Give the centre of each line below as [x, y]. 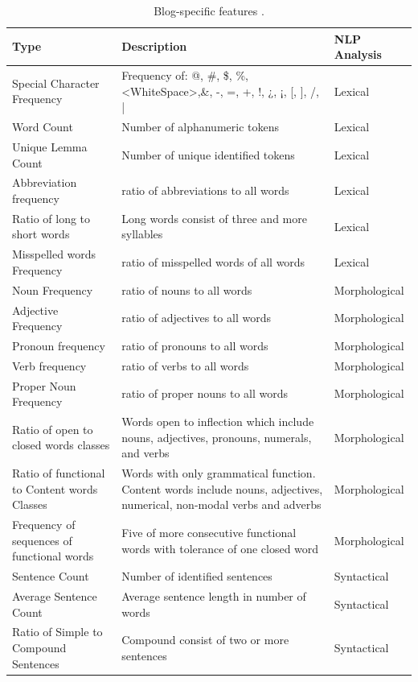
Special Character [56, 83]
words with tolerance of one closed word [220, 548]
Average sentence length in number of [214, 596]
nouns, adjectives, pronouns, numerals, [217, 437]
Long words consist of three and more [214, 218]
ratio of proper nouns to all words [205, 393]
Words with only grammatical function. [219, 473]
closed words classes [61, 445]
